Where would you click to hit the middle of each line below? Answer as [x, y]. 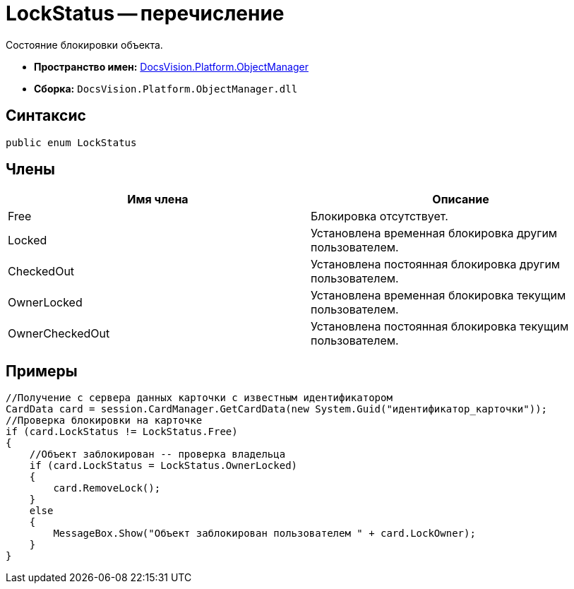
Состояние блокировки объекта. [84, 44]
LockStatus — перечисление [145, 13]
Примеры [42, 371]
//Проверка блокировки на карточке [104, 421]
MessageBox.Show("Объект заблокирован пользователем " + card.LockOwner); [264, 534]
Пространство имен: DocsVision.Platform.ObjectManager [171, 66]
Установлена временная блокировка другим [434, 233]
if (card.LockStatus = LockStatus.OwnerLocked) [163, 466]
